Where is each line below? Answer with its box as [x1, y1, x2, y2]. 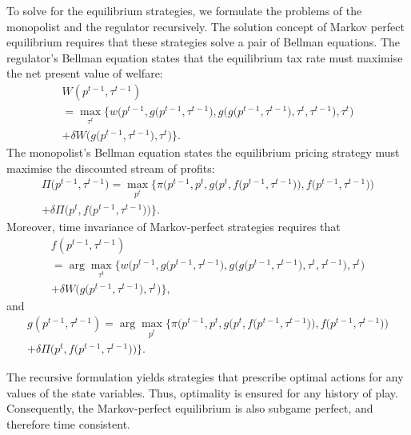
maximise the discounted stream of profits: [6, 159, 215, 176]
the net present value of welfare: [6, 65, 163, 82]
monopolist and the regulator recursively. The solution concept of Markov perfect [6, 18, 405, 34]
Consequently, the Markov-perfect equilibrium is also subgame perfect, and [6, 400, 373, 417]
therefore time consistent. [6, 416, 130, 433]
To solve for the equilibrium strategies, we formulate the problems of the [6, 2, 362, 18]
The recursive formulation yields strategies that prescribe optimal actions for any [6, 369, 404, 385]
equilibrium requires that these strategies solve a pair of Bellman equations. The [6, 34, 400, 50]
